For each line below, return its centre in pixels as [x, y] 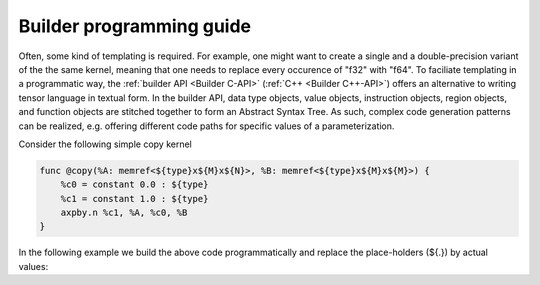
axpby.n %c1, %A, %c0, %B [124, 213]
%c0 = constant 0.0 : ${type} [134, 184]
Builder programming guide [135, 26]
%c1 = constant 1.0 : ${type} [134, 198]
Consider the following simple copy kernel [105, 144]
